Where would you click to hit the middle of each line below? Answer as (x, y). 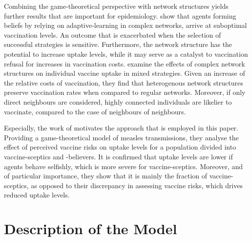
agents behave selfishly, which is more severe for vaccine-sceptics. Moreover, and (124, 166)
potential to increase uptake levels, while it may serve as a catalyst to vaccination (126, 54)
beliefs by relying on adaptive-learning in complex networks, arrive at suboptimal (126, 25)
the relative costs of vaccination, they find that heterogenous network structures (124, 82)
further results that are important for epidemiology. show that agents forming (120, 15)
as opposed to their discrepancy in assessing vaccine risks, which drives (137, 185)
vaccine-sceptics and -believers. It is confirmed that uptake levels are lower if (118, 156)
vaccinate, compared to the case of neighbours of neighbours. (95, 111)
